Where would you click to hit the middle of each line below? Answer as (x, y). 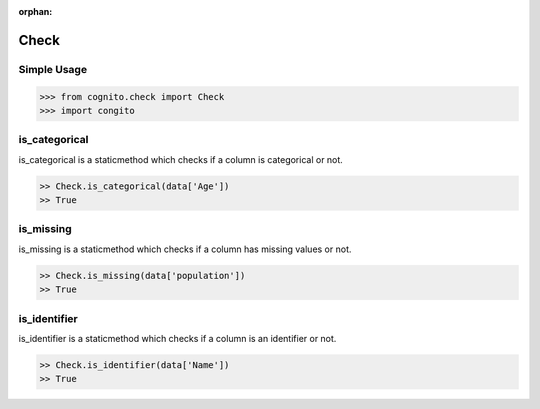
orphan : (35, 11)
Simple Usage (53, 69)
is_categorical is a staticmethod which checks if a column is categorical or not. (181, 159)
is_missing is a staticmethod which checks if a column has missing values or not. (185, 249)
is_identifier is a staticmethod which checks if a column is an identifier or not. (177, 338)
